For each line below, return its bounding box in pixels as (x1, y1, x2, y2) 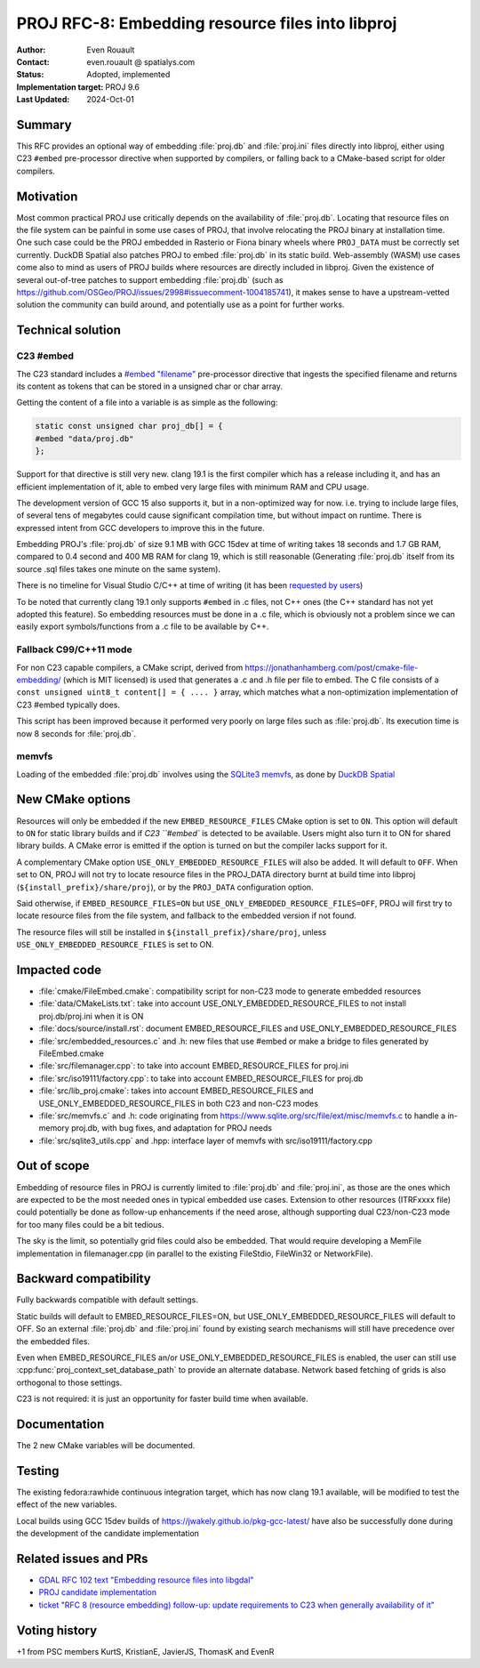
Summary (16, 117, 72, 133)
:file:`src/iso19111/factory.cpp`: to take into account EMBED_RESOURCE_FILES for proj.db (38, 1073, 364, 1084)
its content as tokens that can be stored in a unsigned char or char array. (16, 381, 284, 391)
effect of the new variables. (16, 1499, 117, 1510)
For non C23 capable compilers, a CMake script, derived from (16, 662, 244, 673)
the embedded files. (16, 1335, 91, 1347)
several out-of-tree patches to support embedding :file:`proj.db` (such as (16, 274, 284, 285)
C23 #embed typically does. (16, 699, 120, 710)
